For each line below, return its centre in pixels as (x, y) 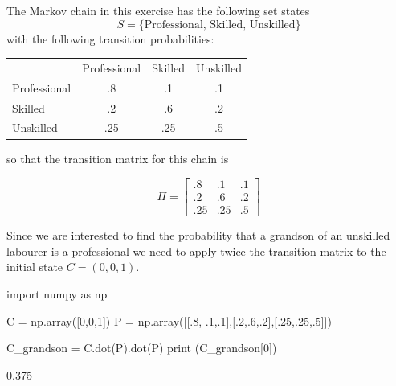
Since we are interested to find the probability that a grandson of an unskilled (198, 235)
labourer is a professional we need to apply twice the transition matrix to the (196, 250)
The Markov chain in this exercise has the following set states (158, 10)
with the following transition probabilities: (110, 38)
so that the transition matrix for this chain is (118, 158)
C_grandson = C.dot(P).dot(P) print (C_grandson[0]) (142, 348)
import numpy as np (57, 294)
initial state (35, 267)
